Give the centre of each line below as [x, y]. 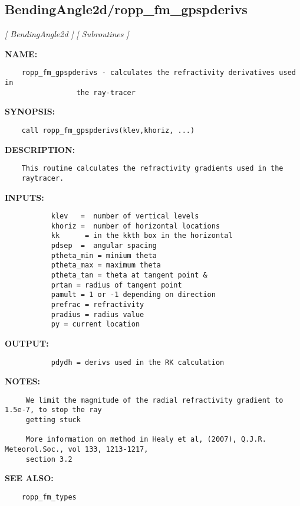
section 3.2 [49, 459]
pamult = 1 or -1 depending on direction [133, 295]
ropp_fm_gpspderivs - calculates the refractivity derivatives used [159, 73]
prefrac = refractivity [98, 305]
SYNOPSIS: [30, 111]
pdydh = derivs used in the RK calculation [138, 362]
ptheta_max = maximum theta [106, 265]
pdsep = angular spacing [104, 246]
